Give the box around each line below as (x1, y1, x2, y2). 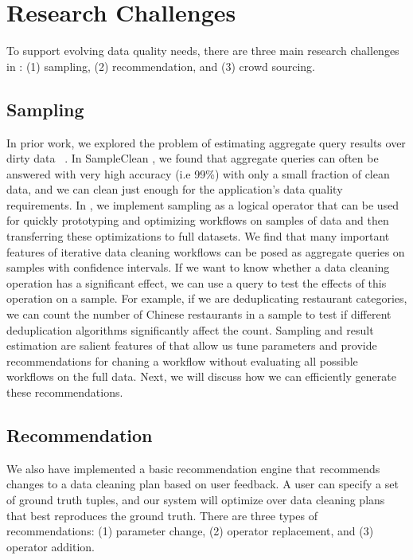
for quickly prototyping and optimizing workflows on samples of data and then (6, 212, 389, 229)
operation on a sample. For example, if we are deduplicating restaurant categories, (6, 290, 407, 307)
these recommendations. (6, 384, 123, 401)
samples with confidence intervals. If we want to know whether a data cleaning (6, 259, 390, 276)
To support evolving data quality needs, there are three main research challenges (6, 42, 399, 59)
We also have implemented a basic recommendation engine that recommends (6, 460, 380, 476)
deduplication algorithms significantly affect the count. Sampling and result (6, 321, 374, 338)
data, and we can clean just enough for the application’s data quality (6, 181, 343, 198)
